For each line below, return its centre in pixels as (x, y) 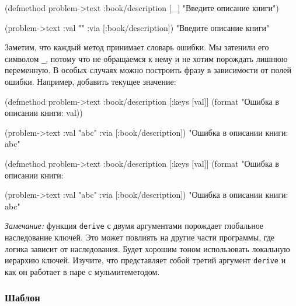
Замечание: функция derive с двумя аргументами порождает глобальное (134, 226)
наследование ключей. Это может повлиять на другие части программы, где (140, 237)
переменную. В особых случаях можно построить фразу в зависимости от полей (148, 70)
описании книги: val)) (44, 113)
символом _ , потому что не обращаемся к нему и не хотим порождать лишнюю (146, 58)
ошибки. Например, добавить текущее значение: (90, 82)
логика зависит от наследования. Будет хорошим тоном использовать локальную (147, 248)
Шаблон (22, 298)
